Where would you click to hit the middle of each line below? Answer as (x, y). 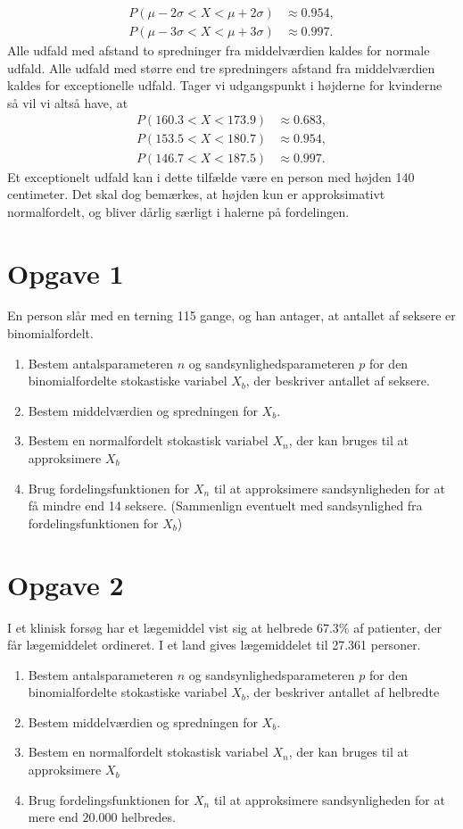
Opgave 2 (66, 584)
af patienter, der (398, 627)
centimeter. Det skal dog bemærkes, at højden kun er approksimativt (196, 194)
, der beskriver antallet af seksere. (338, 381)
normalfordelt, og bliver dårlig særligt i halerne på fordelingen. (178, 211)
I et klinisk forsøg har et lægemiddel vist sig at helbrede (160, 627)
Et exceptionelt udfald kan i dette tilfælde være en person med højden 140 (211, 176)
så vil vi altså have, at (68, 102)
